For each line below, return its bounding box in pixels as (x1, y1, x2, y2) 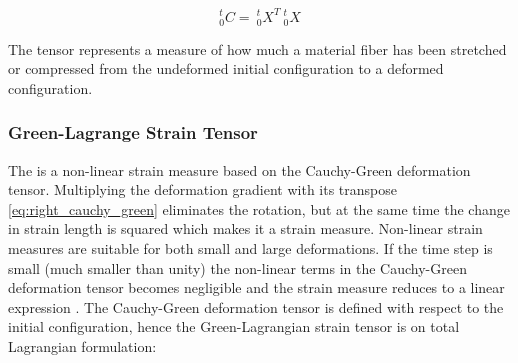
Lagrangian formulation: (8, 336, 157, 356)
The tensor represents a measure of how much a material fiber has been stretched (8, 38, 507, 59)
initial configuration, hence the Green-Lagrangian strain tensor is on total (8, 316, 460, 337)
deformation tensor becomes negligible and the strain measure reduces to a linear (8, 277, 505, 298)
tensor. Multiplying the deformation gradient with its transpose (8, 179, 398, 200)
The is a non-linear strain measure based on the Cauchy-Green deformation (8, 159, 471, 180)
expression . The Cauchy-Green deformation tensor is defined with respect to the (8, 296, 504, 317)
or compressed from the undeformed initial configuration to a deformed (8, 58, 444, 79)
